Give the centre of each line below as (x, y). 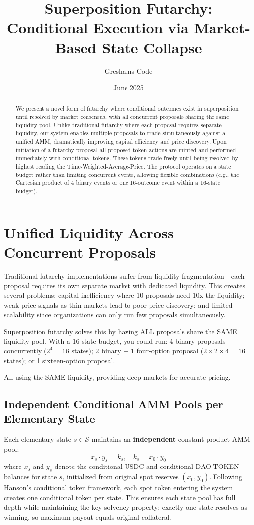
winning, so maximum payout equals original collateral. (88, 516)
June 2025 (128, 87)
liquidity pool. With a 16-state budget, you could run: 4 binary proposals (115, 341)
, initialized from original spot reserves (121, 477)
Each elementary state (38, 439)
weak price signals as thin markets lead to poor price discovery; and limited (118, 305)
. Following (226, 477)
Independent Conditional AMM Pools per (114, 404)
